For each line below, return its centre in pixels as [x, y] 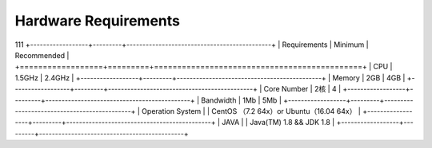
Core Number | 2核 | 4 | [302, 89]
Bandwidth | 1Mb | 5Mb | [241, 100]
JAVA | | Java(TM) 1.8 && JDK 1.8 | [278, 123]
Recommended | [42, 55]
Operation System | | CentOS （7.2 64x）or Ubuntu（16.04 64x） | [251, 111]
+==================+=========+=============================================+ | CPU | [204, 67]
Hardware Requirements [97, 21]
